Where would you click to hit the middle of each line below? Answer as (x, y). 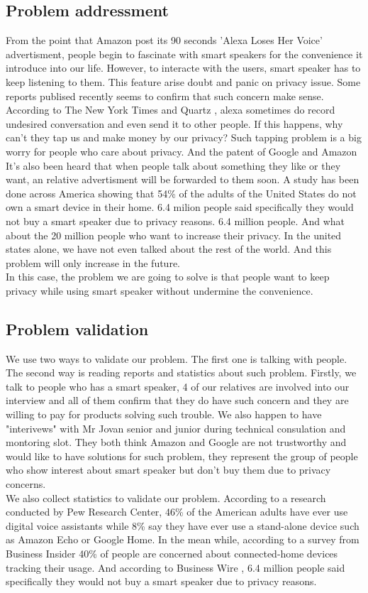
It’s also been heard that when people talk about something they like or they (173, 165)
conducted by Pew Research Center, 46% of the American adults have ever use (177, 512)
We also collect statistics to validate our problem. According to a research (166, 497)
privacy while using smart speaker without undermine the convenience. (160, 290)
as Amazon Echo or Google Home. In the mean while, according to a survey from (183, 539)
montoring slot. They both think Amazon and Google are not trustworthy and (176, 442)
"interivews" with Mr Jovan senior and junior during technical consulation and (176, 428)
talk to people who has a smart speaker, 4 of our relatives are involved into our (178, 386)
